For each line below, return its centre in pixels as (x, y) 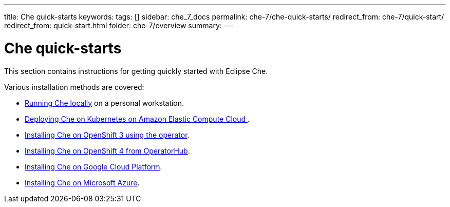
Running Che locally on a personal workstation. (105, 103)
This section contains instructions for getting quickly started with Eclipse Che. (136, 71)
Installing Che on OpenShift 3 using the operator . (107, 135)
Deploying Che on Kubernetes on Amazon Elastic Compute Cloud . (137, 119)
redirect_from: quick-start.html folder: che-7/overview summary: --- (119, 25)
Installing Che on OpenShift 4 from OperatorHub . (107, 150)
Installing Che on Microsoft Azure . (82, 182)
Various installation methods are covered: (74, 87)
